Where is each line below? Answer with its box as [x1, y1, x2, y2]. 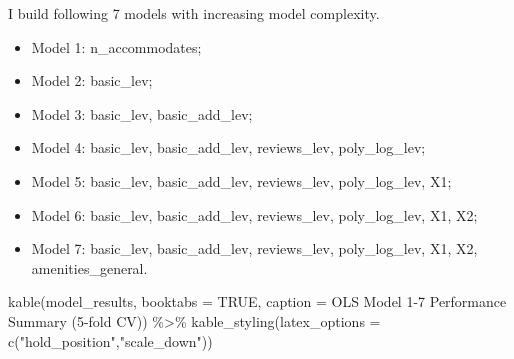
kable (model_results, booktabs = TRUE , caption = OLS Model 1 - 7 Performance [8, 291, 507, 312]
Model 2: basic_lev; [31, 70, 153, 91]
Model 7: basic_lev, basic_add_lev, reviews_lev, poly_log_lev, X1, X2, [31, 238, 478, 259]
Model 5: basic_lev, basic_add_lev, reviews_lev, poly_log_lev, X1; [31, 170, 452, 191]
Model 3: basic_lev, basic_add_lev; [31, 103, 253, 124]
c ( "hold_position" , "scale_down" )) [8, 330, 213, 351]
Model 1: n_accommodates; [31, 36, 202, 57]
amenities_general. [31, 257, 148, 278]
